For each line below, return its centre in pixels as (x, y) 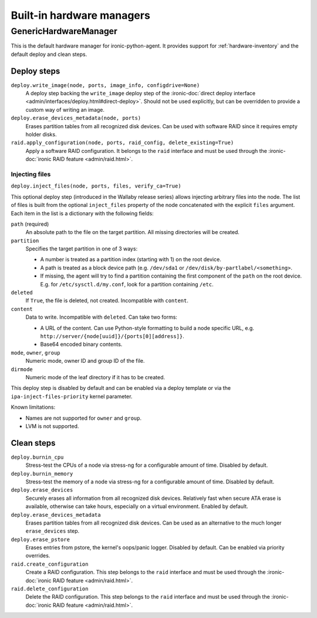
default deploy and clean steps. (49, 54)
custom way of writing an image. (65, 109)
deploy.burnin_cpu (37, 457)
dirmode (22, 369)
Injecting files (31, 174)
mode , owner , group (36, 352)
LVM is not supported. (52, 426)
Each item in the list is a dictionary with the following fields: (82, 213)
